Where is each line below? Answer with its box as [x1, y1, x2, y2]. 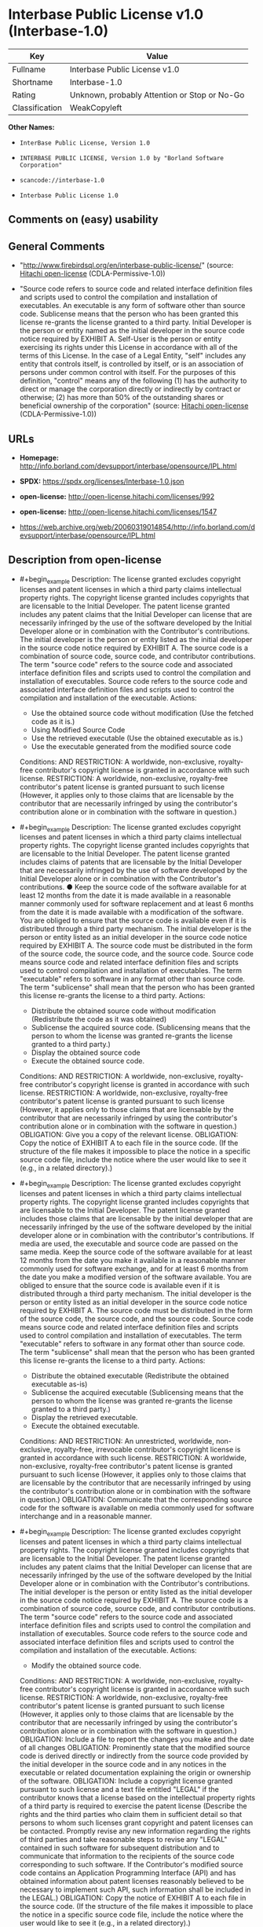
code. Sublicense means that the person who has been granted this [19, 309, 239, 319]
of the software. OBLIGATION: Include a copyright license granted [19, 1776, 233, 1786]
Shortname [12, 76, 53, 87]
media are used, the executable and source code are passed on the [19, 1239, 239, 1249]
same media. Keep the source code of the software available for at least [19, 1247, 253, 1257]
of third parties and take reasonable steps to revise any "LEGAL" [19, 1834, 228, 1844]
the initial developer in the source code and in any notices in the [19, 1759, 227, 1769]
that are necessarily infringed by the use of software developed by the [19, 866, 247, 875]
